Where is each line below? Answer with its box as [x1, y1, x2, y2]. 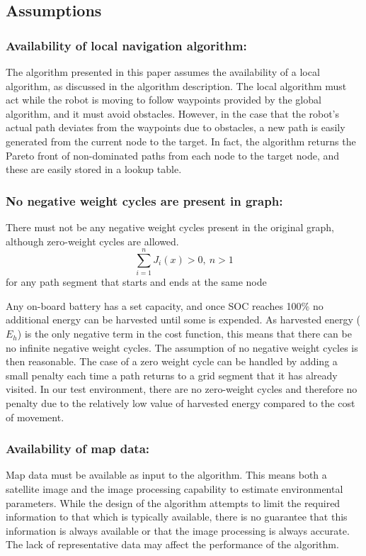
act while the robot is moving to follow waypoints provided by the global [6, 92, 321, 107]
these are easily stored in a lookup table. [6, 162, 182, 177]
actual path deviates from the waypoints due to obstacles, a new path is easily [6, 120, 345, 135]
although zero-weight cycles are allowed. [6, 233, 179, 248]
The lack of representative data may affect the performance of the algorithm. [6, 537, 339, 552]
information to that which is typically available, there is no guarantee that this [6, 509, 348, 524]
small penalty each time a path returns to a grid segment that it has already [6, 367, 338, 382]
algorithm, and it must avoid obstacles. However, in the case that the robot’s [6, 106, 340, 121]
